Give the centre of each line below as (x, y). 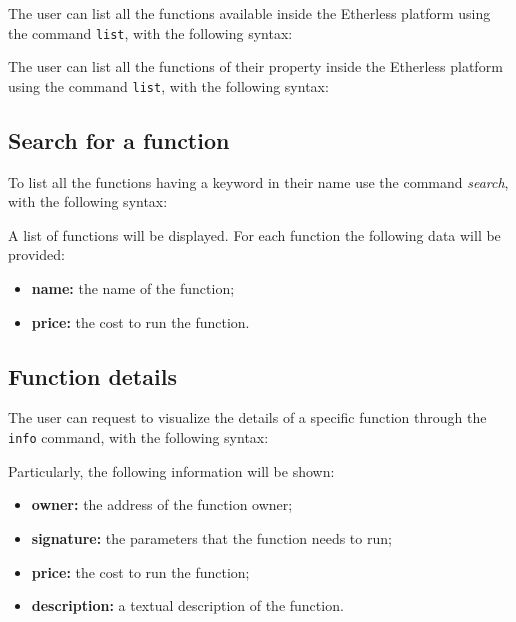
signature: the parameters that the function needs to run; (211, 537)
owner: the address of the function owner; (162, 504)
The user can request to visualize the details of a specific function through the (247, 417)
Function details (92, 375)
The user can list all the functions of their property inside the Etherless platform (255, 66)
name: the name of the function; (133, 288)
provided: (36, 254)
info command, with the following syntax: (138, 437)
